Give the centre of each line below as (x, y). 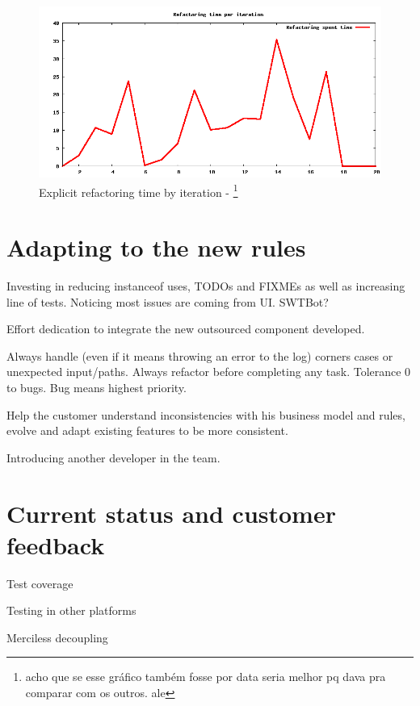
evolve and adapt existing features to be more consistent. (147, 430)
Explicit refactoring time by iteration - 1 (139, 190)
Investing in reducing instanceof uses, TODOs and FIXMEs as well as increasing (206, 285)
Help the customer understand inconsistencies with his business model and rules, (206, 414)
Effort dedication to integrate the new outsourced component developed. (186, 329)
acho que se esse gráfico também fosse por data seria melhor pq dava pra (206, 677)
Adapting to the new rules (156, 247)
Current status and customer (171, 513)
